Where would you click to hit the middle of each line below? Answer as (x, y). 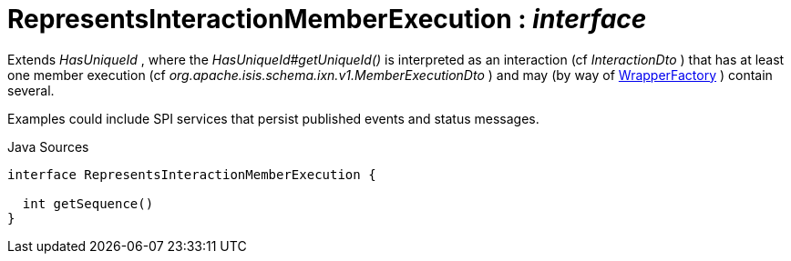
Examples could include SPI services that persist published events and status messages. (273, 118)
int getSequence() (88, 203)
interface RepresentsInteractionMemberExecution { (192, 174)
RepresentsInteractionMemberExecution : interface (327, 19)
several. (31, 90)
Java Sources (48, 146)
